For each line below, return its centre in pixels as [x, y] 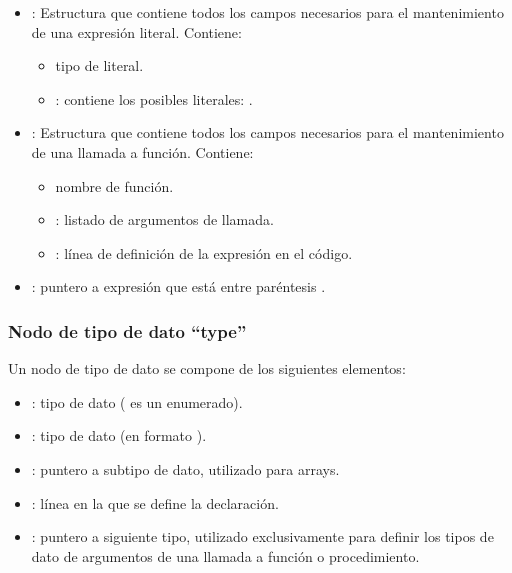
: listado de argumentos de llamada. [164, 219]
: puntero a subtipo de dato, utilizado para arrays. [185, 468]
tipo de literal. [99, 65]
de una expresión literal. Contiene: [136, 31]
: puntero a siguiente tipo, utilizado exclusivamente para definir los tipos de [262, 536]
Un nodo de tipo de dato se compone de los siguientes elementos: [207, 368]
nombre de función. [114, 185]
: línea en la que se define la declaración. [155, 502]
